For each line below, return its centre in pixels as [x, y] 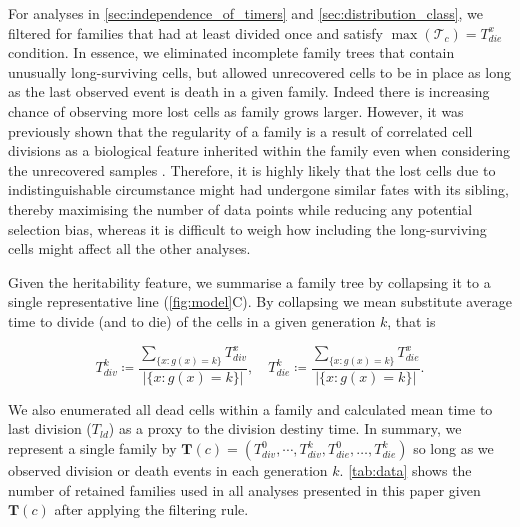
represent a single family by [92, 448]
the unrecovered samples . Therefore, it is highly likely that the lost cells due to [252, 169]
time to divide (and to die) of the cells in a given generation [192, 320]
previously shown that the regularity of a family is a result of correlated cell [240, 130]
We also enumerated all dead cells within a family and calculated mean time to [250, 408]
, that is [411, 320]
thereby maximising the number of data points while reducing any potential [240, 208]
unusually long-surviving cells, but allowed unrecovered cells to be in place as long [259, 71]
